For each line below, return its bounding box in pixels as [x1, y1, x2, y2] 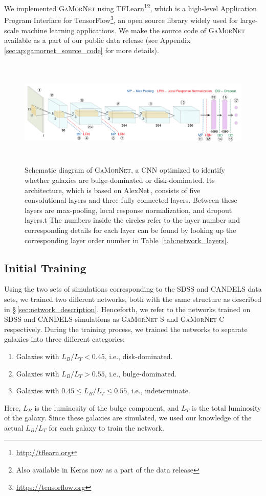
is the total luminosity [191, 402, 261, 413]
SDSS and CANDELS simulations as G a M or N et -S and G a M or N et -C [4, 314, 225, 324]
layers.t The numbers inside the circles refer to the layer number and [25, 215, 240, 225]
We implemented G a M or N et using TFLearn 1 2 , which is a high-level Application [4, 2, 257, 13]
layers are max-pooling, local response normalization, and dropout [25, 204, 232, 215]
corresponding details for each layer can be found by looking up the [25, 224, 236, 235]
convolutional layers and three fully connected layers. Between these [25, 195, 237, 205]
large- [240, 14, 258, 25]
